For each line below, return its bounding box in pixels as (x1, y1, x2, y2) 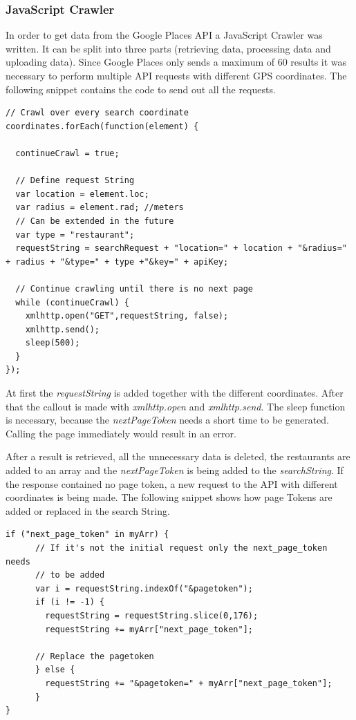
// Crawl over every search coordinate (6, 108, 189, 118)
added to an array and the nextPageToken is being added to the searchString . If (6, 463, 344, 477)
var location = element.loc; (15, 189, 149, 199)
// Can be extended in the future (15, 216, 174, 226)
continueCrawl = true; (15, 148, 120, 158)
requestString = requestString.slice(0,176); (45, 610, 259, 620)
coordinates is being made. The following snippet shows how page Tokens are (6, 490, 332, 504)
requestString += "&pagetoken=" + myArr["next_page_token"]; (45, 678, 332, 688)
